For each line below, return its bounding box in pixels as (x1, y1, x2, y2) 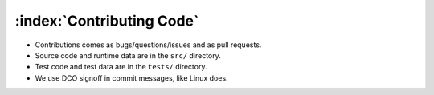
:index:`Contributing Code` (14, 12, 199, 30)
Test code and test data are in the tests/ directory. (35, 62, 207, 72)
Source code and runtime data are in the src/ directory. (35, 50, 221, 60)
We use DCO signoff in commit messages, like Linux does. (35, 73, 228, 83)
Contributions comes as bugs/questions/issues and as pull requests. (35, 40, 262, 49)
